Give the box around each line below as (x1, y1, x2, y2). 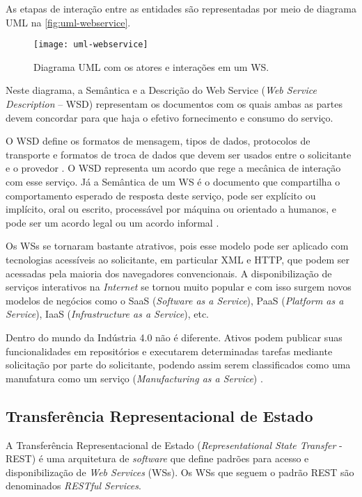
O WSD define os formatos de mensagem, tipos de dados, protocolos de (6, 133, 310, 148)
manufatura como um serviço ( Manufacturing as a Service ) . (6, 370, 263, 385)
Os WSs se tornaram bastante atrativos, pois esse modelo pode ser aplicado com (6, 238, 349, 253)
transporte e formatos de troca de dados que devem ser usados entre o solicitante (6, 147, 352, 161)
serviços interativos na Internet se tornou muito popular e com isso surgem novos (6, 279, 352, 294)
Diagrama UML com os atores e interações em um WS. (33, 59, 269, 74)
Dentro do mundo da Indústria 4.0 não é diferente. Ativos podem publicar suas (6, 329, 343, 344)
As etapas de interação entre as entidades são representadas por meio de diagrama (6, 1, 356, 15)
